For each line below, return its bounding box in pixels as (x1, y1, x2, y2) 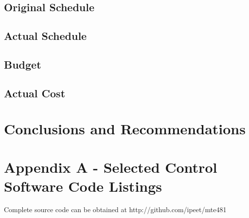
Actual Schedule (4, 28, 87, 43)
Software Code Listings (4, 176, 162, 196)
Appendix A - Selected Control (4, 157, 217, 177)
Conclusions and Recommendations (4, 119, 246, 139)
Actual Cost (4, 85, 66, 100)
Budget (4, 56, 41, 72)
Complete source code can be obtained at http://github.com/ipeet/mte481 (4, 204, 227, 214)
